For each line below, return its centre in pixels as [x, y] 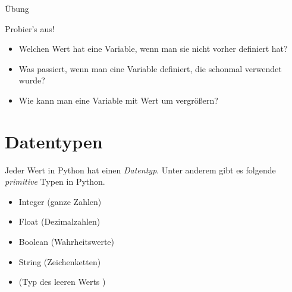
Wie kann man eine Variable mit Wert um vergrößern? [118, 100]
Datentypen [54, 141]
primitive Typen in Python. [55, 181]
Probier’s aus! [30, 28]
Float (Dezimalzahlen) [59, 221]
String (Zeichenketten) [60, 261]
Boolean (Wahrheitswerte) [66, 242]
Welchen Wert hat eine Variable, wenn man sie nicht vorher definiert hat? [153, 49]
